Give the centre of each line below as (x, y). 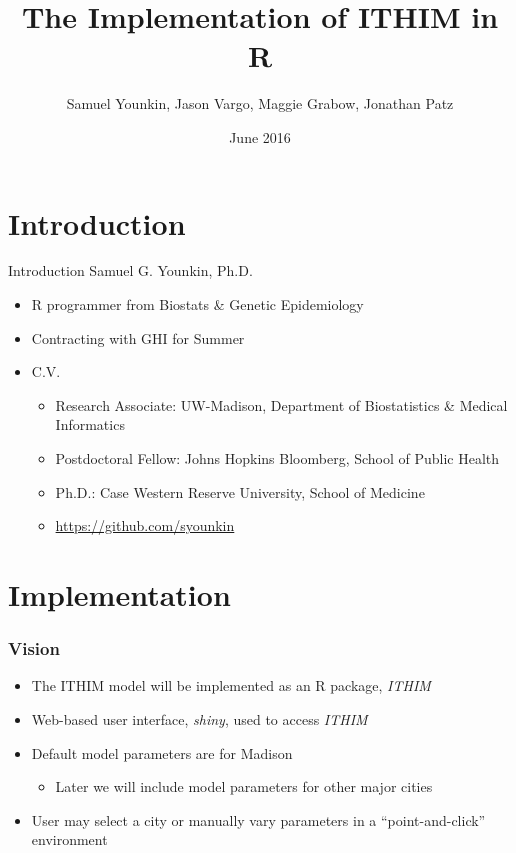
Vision (34, 648)
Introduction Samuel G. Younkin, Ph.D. (130, 270)
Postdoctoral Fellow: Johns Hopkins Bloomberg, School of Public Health (277, 458)
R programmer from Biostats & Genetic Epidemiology (197, 304)
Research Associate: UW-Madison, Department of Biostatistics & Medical (281, 404)
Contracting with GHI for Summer (138, 337)
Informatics (90, 424)
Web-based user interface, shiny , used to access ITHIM (199, 718)
